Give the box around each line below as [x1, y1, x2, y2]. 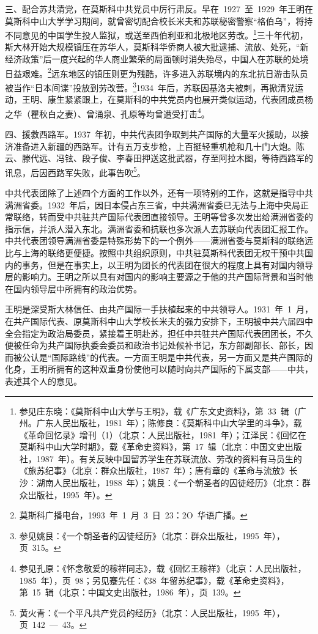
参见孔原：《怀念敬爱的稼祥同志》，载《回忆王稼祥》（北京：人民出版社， [19, 562, 306, 575]
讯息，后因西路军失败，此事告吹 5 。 [5, 164, 146, 179]
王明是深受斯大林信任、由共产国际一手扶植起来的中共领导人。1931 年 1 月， [5, 303, 313, 315]
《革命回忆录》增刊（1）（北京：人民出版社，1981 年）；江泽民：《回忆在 [19, 428, 306, 441]
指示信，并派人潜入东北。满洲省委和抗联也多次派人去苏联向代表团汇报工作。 [5, 222, 313, 235]
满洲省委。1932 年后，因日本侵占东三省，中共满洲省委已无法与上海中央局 [5, 198, 300, 211]
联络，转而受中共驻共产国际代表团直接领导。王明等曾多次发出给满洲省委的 [13, 210, 313, 223]
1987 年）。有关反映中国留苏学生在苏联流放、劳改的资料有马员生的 [36, 452, 302, 465]
